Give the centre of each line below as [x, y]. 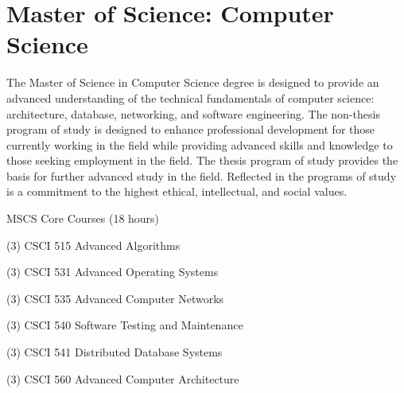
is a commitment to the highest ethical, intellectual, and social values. [177, 191]
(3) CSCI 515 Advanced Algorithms [93, 245]
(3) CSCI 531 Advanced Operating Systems [113, 272]
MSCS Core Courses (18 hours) [83, 218]
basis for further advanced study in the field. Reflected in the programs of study [202, 175]
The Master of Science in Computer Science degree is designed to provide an [193, 82]
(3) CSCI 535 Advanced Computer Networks [115, 298]
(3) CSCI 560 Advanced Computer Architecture [123, 378]
